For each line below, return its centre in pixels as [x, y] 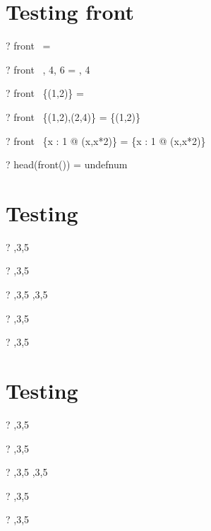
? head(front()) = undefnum [67, 164]
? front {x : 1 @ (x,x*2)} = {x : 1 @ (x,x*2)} [106, 140]
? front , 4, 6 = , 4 [48, 69]
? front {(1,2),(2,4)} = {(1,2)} [73, 116]
